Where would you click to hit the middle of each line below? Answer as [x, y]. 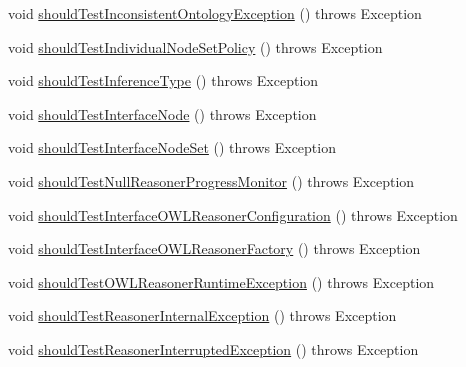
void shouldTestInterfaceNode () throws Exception [162, 113]
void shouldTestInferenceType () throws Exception [163, 80]
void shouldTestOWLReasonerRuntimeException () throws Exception [221, 281]
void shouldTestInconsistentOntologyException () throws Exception [215, 13]
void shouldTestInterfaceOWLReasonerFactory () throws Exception [214, 248]
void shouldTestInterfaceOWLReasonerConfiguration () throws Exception [233, 214]
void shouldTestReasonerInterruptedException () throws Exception [213, 348]
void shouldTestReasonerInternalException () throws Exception [202, 315]
